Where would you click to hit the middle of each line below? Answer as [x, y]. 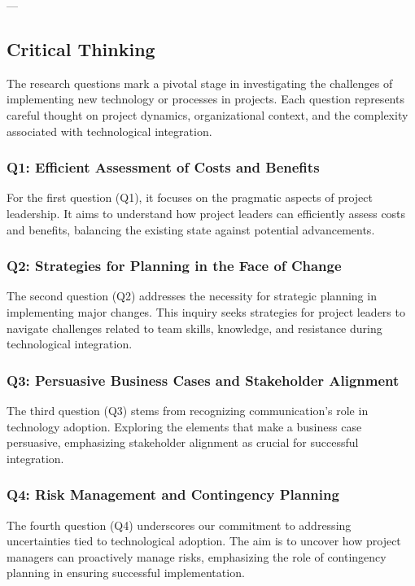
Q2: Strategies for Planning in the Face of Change [174, 266]
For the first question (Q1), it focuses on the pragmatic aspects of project [190, 197]
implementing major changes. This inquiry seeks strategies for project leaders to [206, 311]
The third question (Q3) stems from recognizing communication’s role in [188, 410]
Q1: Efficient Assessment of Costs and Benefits [163, 167]
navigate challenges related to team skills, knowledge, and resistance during [194, 328]
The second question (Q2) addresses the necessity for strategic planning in [192, 296]
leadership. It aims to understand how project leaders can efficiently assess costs [206, 213]
